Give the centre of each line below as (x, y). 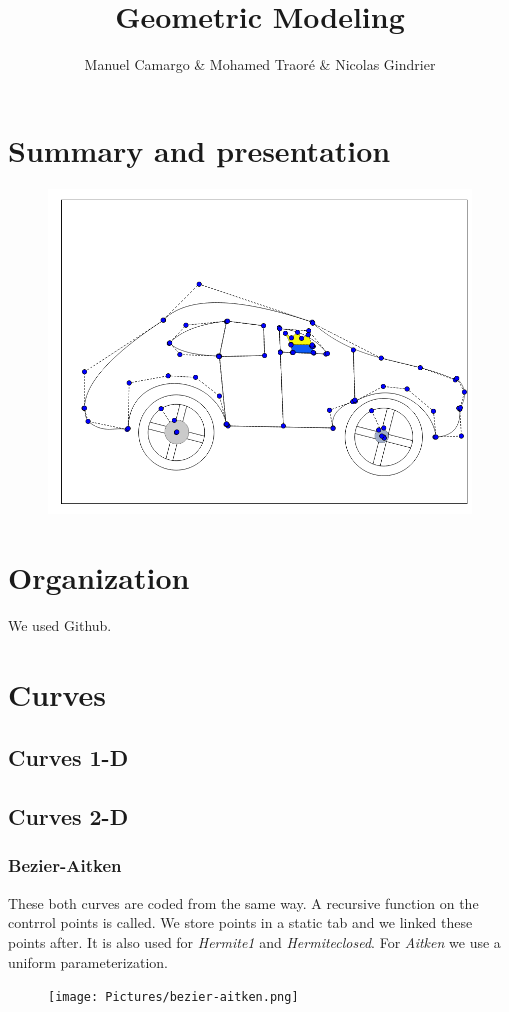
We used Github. (60, 624)
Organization (99, 577)
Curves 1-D (68, 757)
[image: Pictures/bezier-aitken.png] (173, 997)
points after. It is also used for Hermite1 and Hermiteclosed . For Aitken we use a (254, 941)
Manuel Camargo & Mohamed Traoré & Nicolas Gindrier (260, 64)
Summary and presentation (199, 149)
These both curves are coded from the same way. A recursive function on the (243, 902)
